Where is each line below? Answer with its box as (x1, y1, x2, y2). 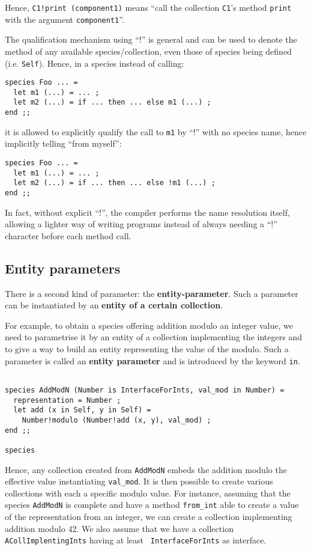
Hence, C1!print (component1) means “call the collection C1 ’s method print (5, 1, 292, 13)
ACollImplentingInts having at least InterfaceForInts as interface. (5, 534, 267, 546)
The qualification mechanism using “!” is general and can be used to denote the (5, 33, 297, 46)
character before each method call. (5, 229, 131, 242)
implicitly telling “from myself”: (5, 137, 122, 150)
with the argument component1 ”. (5, 13, 124, 25)
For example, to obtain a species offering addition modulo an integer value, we (5, 319, 293, 331)
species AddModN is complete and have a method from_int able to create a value (5, 498, 299, 511)
